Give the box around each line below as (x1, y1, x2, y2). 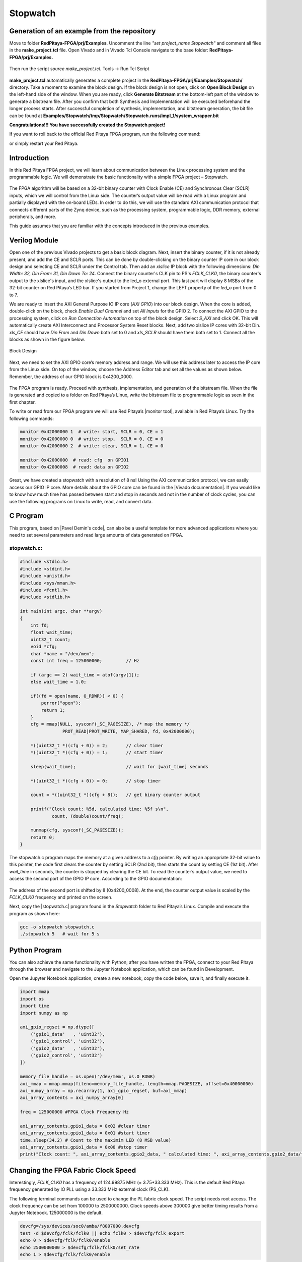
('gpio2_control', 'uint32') (30, 1053, 103, 1058)
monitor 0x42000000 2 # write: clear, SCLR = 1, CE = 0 (20, 443, 164, 449)
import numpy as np (20, 1010, 68, 1016)
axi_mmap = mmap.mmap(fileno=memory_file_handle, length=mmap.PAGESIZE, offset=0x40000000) (20, 1081, 254, 1086)
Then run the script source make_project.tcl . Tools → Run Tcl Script (9, 66, 149, 72)
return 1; (41, 707, 65, 713)
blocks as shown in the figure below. (9, 336, 85, 342)
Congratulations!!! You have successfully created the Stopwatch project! (9, 122, 166, 128)
